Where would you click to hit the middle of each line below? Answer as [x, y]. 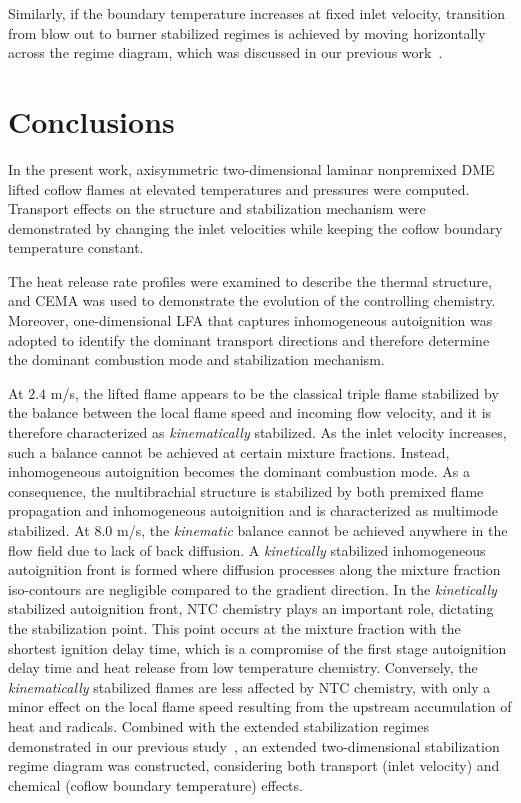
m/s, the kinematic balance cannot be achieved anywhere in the [312, 530]
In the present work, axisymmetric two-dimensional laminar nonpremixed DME [251, 168]
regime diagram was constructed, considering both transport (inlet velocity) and [254, 765]
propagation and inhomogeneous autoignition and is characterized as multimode [253, 510]
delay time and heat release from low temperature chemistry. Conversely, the [243, 667]
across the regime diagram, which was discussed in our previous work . [225, 52]
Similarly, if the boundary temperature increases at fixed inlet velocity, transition [257, 13]
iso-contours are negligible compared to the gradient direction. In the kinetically [252, 588]
